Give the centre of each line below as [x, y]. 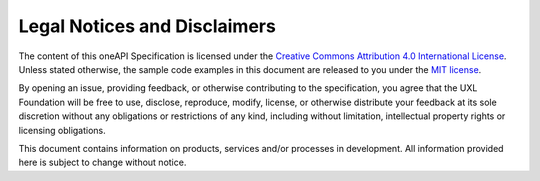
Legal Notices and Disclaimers [147, 26]
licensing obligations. [62, 130]
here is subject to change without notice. [102, 162]
